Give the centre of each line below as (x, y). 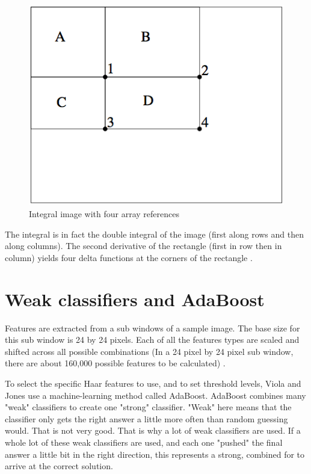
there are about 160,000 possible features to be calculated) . (115, 363)
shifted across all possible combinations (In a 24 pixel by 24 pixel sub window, (149, 351)
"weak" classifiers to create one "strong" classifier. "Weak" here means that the (148, 407)
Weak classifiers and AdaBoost (135, 299)
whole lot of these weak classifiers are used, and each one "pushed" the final (144, 442)
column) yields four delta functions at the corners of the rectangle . (129, 257)
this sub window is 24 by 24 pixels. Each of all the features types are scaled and (152, 340)
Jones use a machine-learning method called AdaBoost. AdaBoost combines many (155, 395)
